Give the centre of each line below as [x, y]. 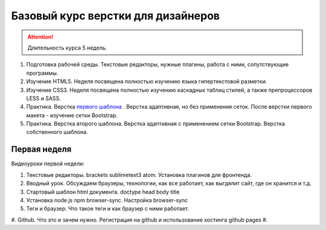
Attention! [40, 37]
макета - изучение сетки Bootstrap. [72, 115]
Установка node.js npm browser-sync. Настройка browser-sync [107, 200]
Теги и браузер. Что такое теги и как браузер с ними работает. [108, 209]
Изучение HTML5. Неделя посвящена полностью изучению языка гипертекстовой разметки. [147, 81]
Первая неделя [41, 149]
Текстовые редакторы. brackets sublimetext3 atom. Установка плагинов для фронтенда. [139, 174]
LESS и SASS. [44, 98]
